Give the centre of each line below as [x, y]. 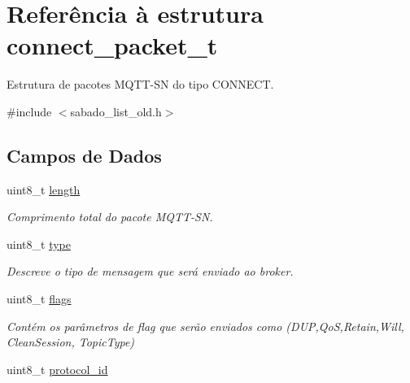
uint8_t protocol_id [57, 369]
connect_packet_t [112, 45]
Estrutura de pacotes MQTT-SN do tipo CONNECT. [140, 84]
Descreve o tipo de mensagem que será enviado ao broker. [150, 271]
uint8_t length [44, 189]
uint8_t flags [39, 299]
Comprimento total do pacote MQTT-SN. [110, 217]
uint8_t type [39, 244]
